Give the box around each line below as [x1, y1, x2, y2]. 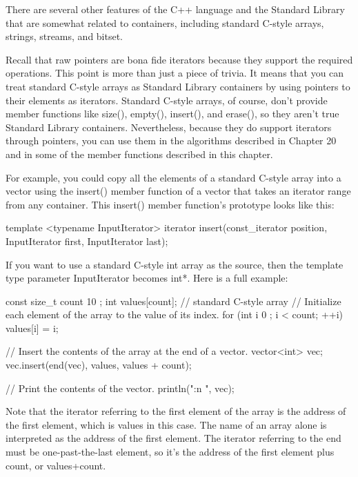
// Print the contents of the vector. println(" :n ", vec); [6, 380, 235, 395]
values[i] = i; [6, 320, 59, 335]
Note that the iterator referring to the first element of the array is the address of [6, 404, 346, 418]
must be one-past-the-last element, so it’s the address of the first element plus [6, 445, 335, 459]
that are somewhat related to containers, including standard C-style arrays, [6, 15, 324, 30]
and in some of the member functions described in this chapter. [6, 146, 273, 161]
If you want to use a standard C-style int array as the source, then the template [6, 257, 344, 271]
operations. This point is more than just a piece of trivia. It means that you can [6, 66, 344, 80]
